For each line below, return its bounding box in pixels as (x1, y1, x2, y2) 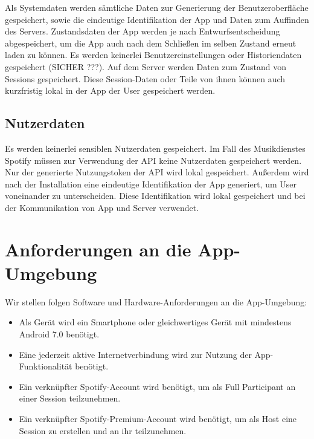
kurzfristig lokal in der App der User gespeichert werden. (5, 84, 216, 97)
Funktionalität (19, 360, 72, 372)
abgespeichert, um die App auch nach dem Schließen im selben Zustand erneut (5, 36, 296, 49)
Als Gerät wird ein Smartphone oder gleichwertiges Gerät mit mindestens (19, 316, 292, 328)
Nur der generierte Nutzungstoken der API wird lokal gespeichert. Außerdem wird (5, 166, 309, 178)
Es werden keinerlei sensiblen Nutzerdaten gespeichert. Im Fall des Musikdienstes (5, 141, 306, 154)
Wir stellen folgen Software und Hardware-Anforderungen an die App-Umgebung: (5, 295, 307, 308)
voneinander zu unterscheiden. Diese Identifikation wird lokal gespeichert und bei (5, 189, 306, 202)
